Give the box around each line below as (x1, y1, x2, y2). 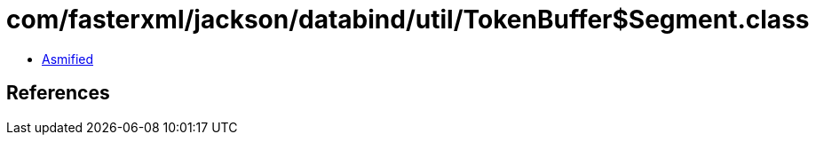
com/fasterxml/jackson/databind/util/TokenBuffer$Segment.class (6, 4, 810, 35)
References (6, 82, 110, 105)
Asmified (42, 51, 94, 67)
